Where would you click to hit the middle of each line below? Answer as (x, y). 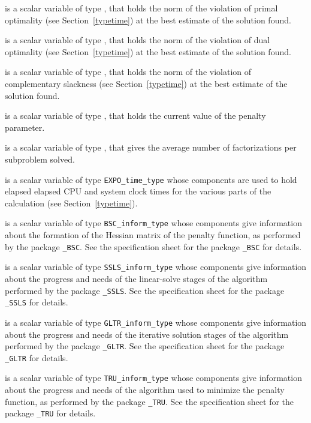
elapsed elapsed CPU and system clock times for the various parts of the (138, 191)
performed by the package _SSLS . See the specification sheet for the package (145, 290)
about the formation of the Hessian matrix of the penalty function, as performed (153, 235)
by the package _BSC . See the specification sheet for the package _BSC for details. (153, 246)
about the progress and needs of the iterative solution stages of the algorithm (147, 334)
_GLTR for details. (37, 357)
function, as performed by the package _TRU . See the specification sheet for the (150, 401)
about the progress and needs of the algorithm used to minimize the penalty (145, 390)
